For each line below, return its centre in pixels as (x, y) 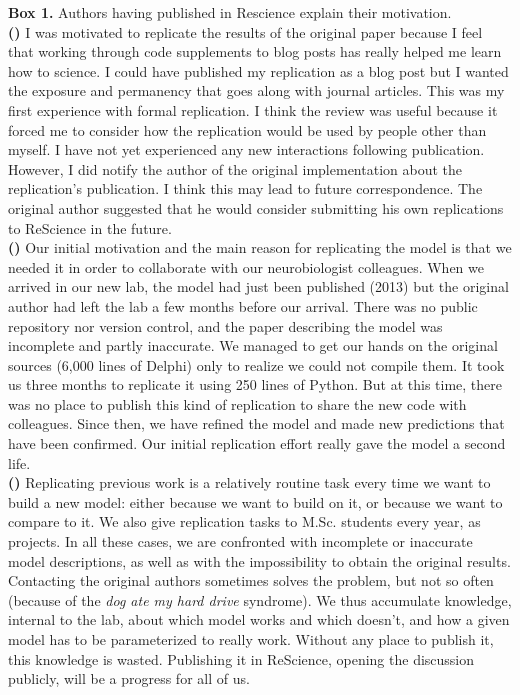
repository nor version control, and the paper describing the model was (225, 325)
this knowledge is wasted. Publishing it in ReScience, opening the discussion (241, 658)
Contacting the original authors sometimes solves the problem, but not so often (251, 580)
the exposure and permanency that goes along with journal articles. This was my (256, 90)
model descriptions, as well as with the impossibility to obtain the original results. (259, 560)
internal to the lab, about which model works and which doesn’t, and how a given (259, 619)
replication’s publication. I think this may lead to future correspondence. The (245, 188)
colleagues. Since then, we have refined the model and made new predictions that (256, 423)
